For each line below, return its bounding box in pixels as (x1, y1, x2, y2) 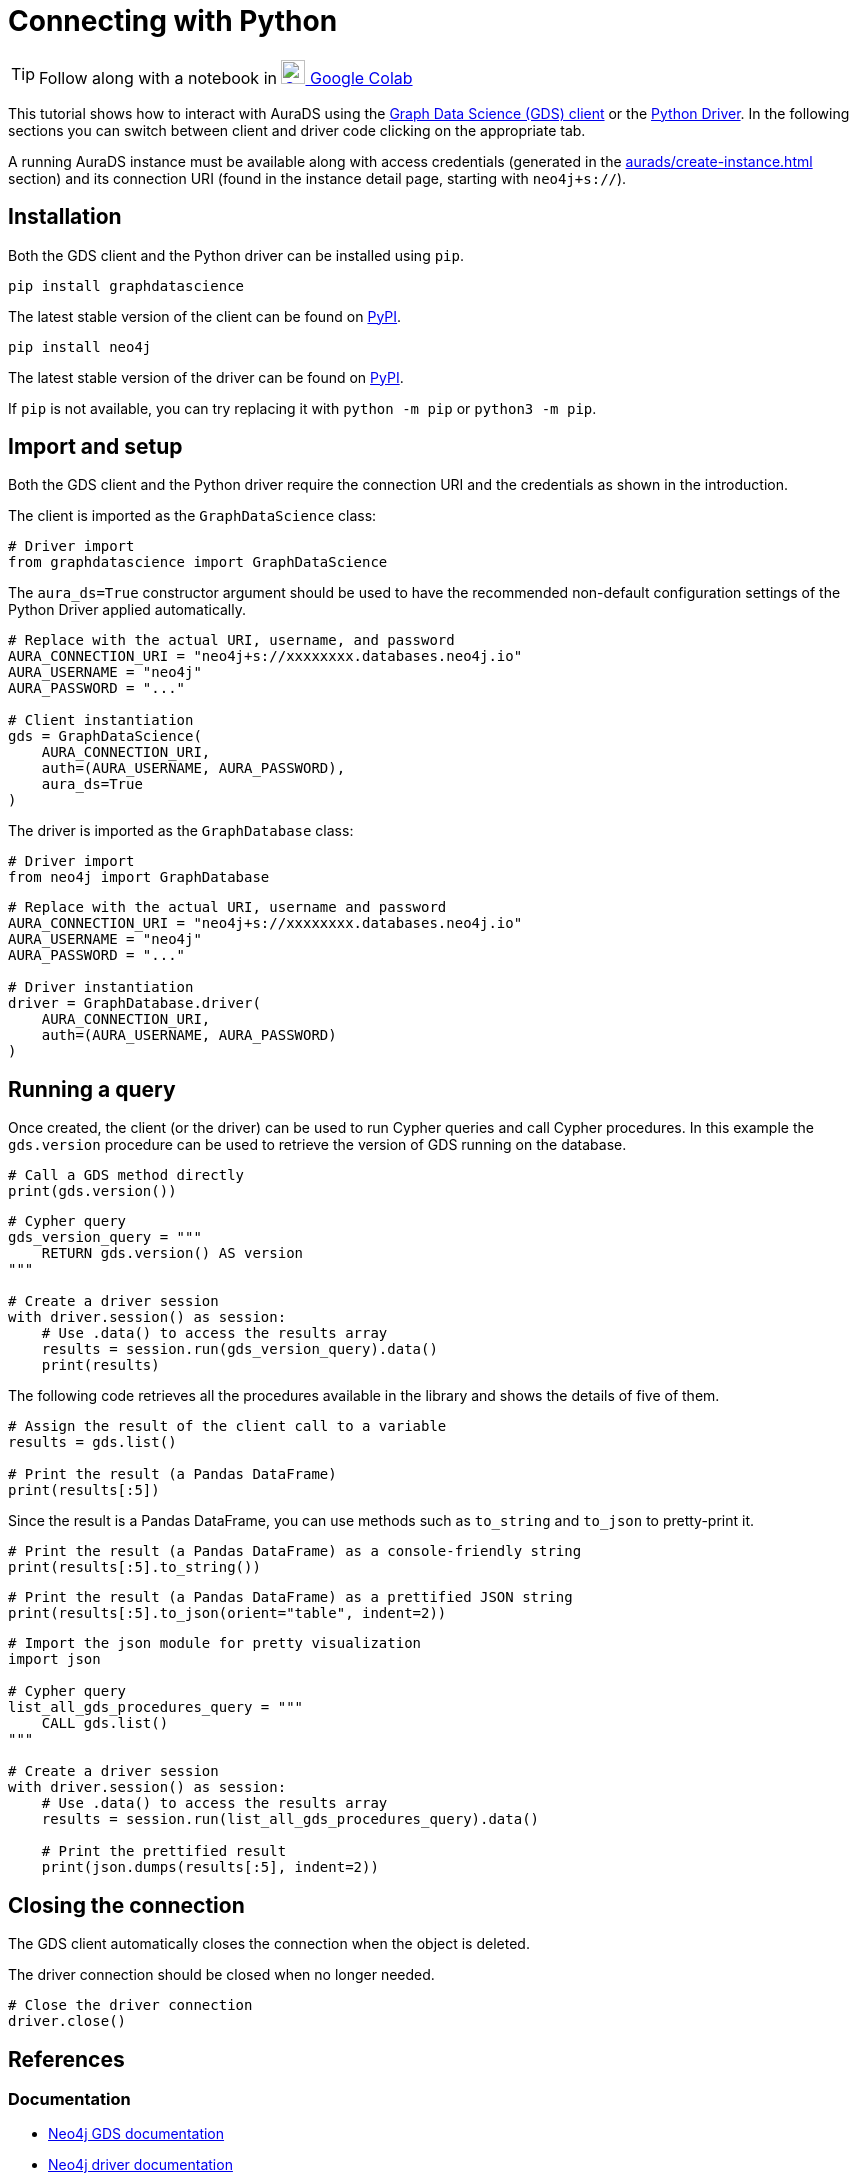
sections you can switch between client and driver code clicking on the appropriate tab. (8, 121, 586, 139)
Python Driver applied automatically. (8, 601, 247, 619)
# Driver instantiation (8, 979, 194, 996)
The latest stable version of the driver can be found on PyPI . (8, 368, 404, 386)
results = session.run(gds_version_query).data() (41, 1341, 438, 1358)
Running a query (8, 1076, 176, 1102)
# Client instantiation (8, 712, 194, 729)
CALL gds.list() (41, 1715, 169, 1732)
